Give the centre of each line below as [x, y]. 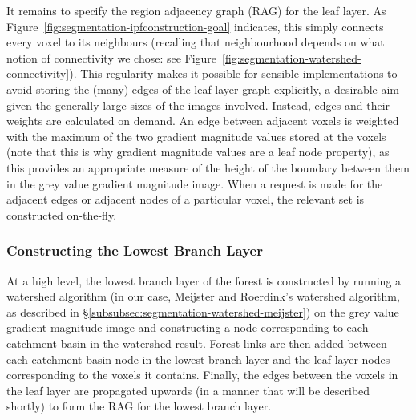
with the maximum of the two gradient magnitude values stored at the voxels [196, 136]
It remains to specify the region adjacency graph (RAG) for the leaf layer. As [196, 10]
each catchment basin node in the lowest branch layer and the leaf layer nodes [198, 359]
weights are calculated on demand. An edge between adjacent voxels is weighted [203, 121]
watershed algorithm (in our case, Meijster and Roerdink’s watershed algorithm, [203, 296]
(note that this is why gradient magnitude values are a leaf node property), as [198, 152]
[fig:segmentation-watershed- [292, 57]
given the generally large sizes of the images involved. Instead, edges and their [198, 105]
